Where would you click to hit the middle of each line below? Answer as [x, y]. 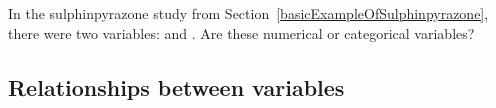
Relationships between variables [176, 86]
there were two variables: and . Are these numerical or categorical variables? [241, 32]
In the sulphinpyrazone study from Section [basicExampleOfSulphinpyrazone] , [248, 13]
